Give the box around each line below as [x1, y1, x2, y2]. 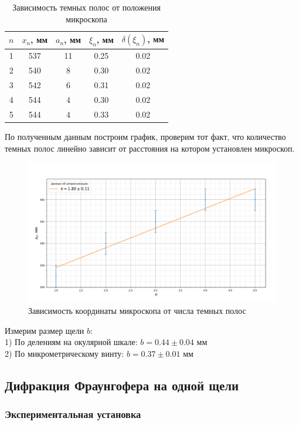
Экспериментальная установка [5, 407, 141, 421]
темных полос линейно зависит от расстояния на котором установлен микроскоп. [5, 142, 295, 154]
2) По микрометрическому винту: [5, 347, 124, 359]
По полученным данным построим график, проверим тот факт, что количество [5, 130, 286, 142]
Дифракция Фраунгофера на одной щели [5, 376, 239, 394]
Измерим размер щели [5, 324, 84, 336]
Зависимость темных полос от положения [12, 1, 161, 13]
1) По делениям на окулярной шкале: [5, 336, 138, 348]
